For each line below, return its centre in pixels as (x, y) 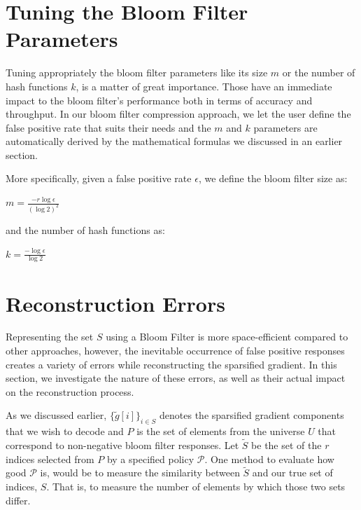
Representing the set (50, 337)
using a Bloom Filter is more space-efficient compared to (227, 337)
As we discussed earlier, (56, 415)
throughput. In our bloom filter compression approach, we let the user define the (178, 114)
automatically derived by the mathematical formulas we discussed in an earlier (174, 141)
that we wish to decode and (65, 431)
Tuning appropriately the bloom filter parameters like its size (137, 73)
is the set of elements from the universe (221, 431)
